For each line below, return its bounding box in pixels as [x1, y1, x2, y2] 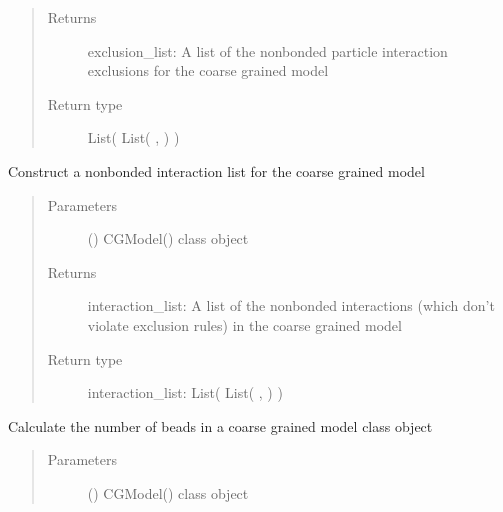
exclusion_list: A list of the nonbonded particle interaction [87, 40, 448, 61]
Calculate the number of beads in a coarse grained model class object [8, 415, 433, 436]
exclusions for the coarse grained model [87, 60, 329, 81]
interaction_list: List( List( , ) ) [87, 382, 283, 403]
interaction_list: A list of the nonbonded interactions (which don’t [87, 295, 495, 316]
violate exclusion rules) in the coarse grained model [87, 314, 402, 335]
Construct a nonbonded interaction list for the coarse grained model [8, 160, 425, 181]
